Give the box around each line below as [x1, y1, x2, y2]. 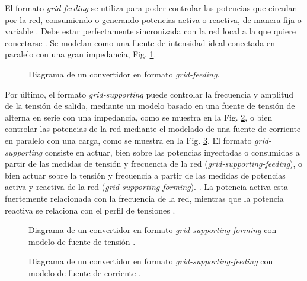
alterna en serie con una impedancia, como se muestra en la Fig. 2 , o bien [5, 111, 273, 123]
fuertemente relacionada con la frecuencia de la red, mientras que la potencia [5, 192, 284, 204]
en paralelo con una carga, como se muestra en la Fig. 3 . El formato [5, 134, 252, 146]
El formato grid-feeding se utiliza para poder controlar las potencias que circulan [5, 2, 298, 14]
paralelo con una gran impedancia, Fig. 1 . [5, 48, 156, 60]
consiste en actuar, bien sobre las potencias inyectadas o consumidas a [44, 146, 300, 158]
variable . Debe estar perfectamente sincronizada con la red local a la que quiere [5, 25, 296, 37]
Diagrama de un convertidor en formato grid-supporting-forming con [28, 224, 277, 236]
